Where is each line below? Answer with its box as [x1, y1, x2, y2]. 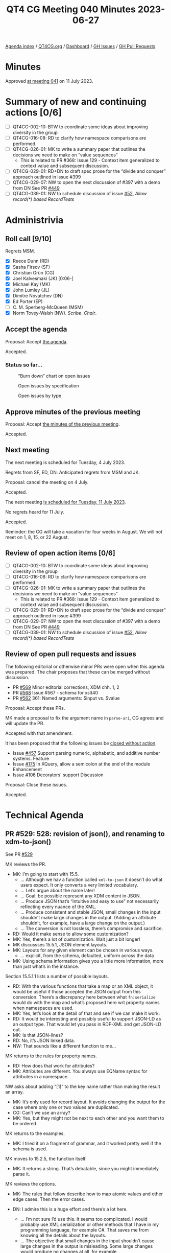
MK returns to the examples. [5, 1130, 65, 1136]
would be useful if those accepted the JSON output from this [12, 988, 141, 994]
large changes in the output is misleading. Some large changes [20, 1243, 153, 1249]
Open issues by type [18, 392, 62, 399]
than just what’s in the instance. [12, 963, 79, 969]
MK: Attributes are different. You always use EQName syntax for [12, 1068, 148, 1074]
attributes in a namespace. [12, 1073, 69, 1079]
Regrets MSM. [5, 248, 35, 254]
